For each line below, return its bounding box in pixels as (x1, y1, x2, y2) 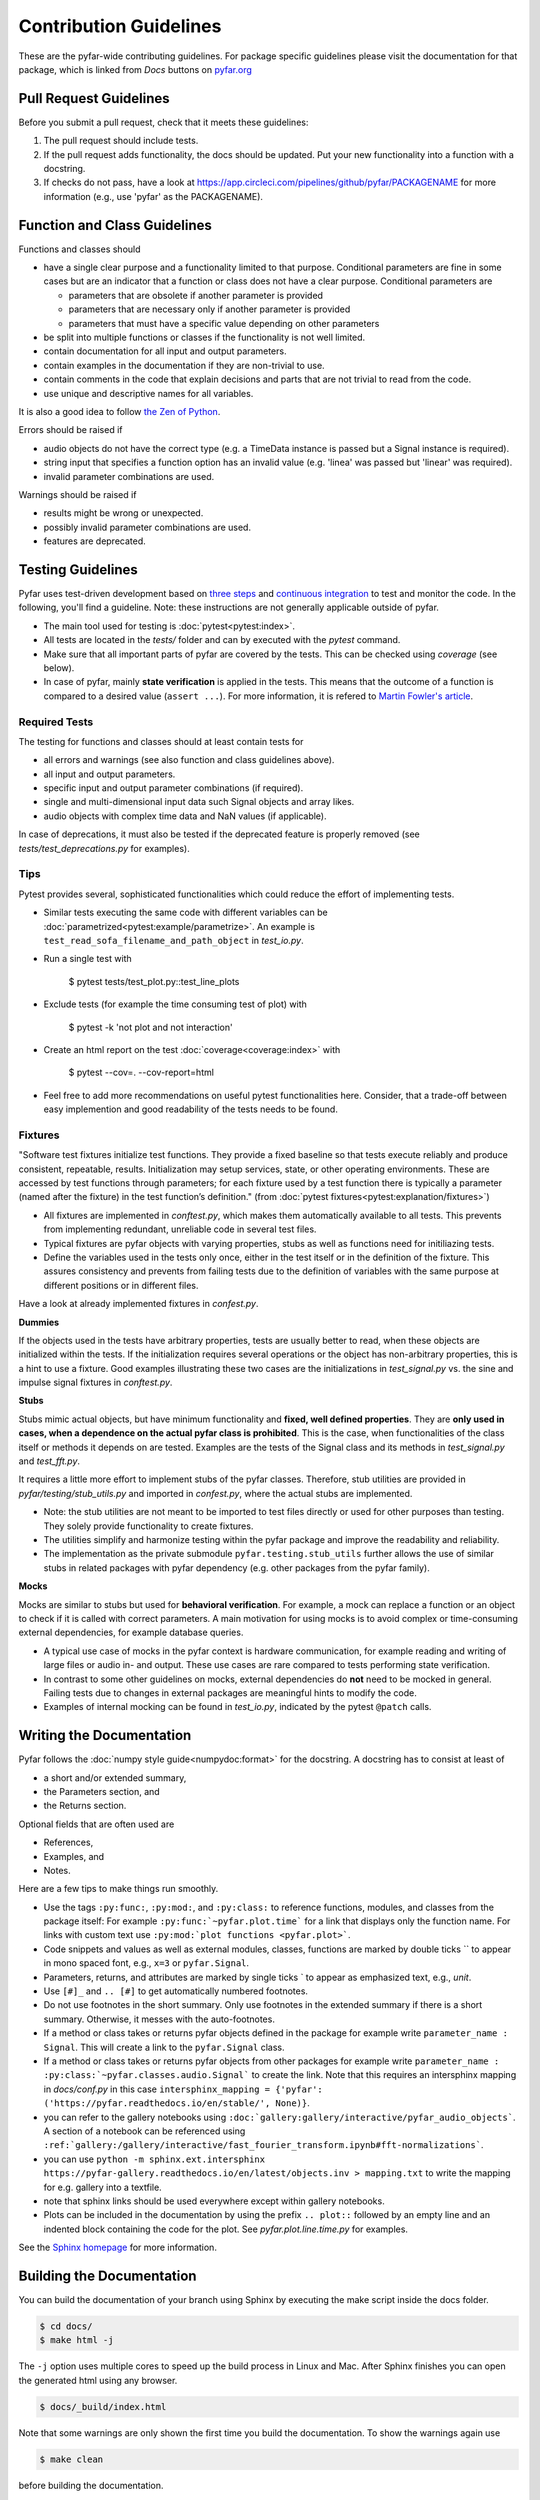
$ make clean (39, 2453, 104, 2465)
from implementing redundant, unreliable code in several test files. (43, 1223, 317, 1235)
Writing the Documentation (18, 1727, 192, 1744)
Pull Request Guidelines (18, 90, 170, 107)
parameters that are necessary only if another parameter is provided (68, 303, 351, 315)
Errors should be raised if (18, 424, 124, 436)
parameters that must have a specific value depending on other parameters (68, 317, 380, 329)
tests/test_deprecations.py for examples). (18, 842, 190, 854)
